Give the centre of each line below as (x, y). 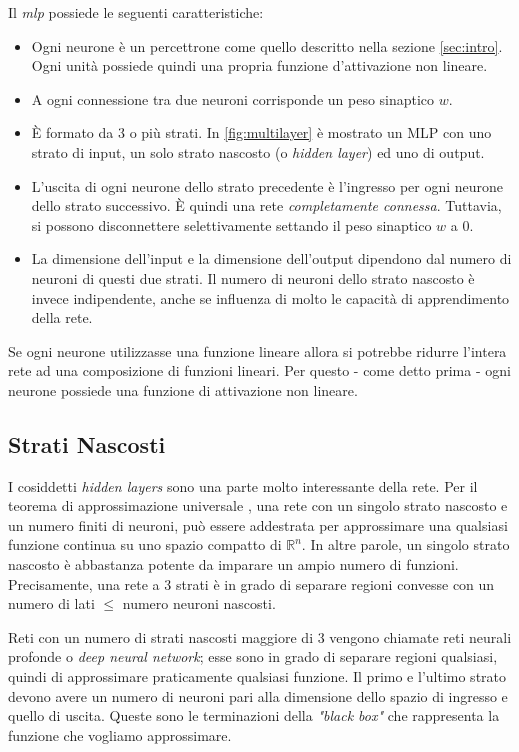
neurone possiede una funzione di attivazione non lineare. (183, 389)
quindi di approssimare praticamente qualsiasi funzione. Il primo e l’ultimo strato (257, 676)
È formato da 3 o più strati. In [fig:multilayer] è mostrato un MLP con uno (261, 132)
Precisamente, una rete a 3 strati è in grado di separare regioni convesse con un (251, 583)
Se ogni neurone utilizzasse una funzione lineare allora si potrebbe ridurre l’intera (257, 350)
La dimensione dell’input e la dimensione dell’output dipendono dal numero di (271, 258)
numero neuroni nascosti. (199, 603)
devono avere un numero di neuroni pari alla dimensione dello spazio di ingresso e (258, 695)
